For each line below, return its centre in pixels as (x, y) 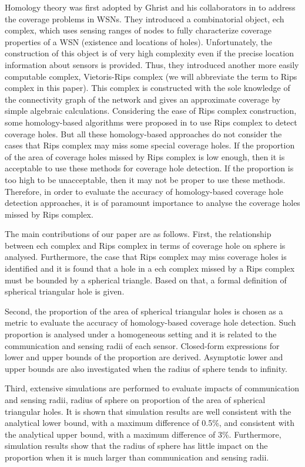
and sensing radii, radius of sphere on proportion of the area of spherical (135, 400)
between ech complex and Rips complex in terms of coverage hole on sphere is (145, 245)
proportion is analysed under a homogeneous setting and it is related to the (141, 334)
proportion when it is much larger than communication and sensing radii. (137, 457)
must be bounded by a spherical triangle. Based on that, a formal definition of (146, 280)
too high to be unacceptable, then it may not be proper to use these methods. (145, 179)
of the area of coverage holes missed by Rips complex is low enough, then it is (145, 156)
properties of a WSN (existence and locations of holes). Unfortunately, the (139, 41)
